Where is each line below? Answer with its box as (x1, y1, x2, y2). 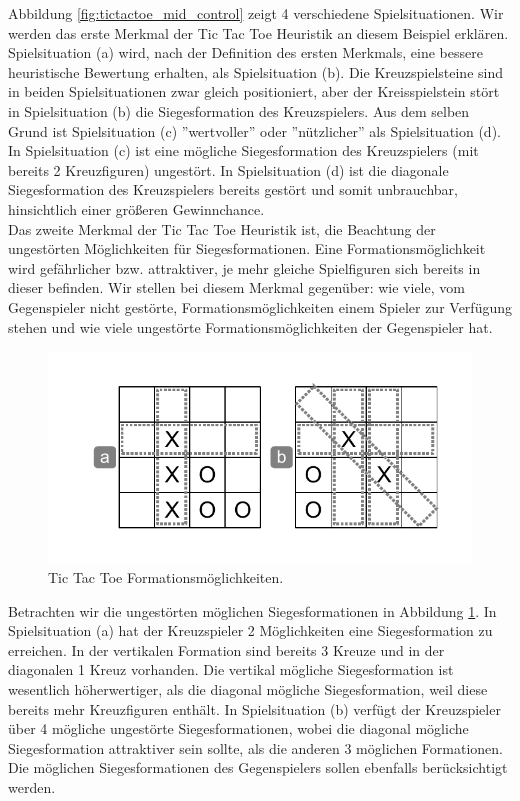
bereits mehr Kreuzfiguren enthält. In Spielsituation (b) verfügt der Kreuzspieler (8, 698, 501, 719)
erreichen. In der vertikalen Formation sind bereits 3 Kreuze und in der (8, 639, 445, 660)
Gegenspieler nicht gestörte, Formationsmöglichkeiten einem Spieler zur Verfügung (8, 296, 512, 317)
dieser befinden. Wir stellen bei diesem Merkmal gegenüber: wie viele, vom (8, 277, 465, 298)
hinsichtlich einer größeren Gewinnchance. (8, 198, 265, 219)
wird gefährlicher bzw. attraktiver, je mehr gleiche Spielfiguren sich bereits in (8, 257, 481, 278)
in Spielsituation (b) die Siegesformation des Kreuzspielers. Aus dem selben (8, 100, 470, 121)
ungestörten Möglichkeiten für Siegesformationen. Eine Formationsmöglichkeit (8, 238, 486, 259)
